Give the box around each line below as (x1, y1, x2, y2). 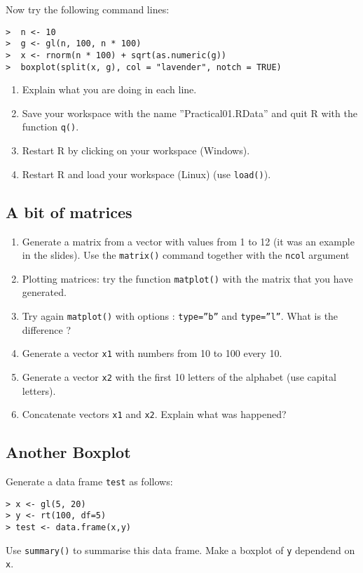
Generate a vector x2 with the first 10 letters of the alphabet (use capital (22, 369, 336, 384)
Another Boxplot (6, 441, 131, 463)
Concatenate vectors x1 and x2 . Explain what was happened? (22, 407, 287, 422)
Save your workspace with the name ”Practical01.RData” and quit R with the (22, 105, 357, 120)
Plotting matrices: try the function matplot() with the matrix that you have (22, 271, 353, 285)
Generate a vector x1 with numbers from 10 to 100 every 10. (22, 346, 282, 360)
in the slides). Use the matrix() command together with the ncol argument (22, 248, 350, 262)
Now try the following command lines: (6, 2, 170, 16)
